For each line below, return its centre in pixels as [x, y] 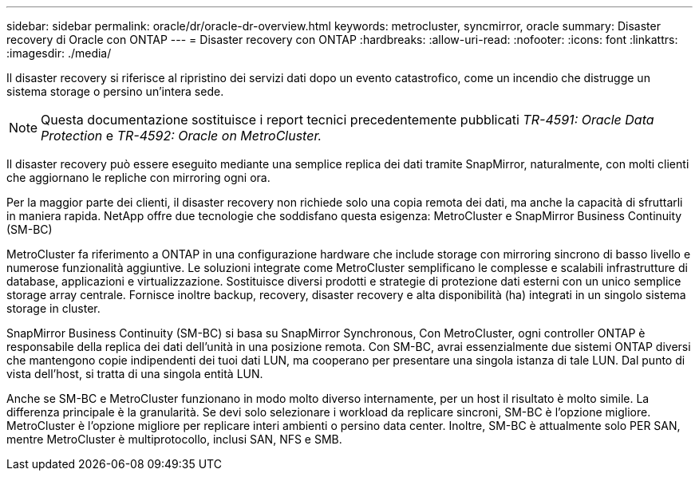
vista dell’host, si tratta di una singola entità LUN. [135, 374]
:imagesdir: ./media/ [59, 53]
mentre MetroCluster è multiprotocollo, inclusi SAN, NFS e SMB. [174, 439]
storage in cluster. [53, 308]
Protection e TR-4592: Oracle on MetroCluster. [182, 136]
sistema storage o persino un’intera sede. [115, 91]
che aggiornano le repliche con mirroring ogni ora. [138, 177]
